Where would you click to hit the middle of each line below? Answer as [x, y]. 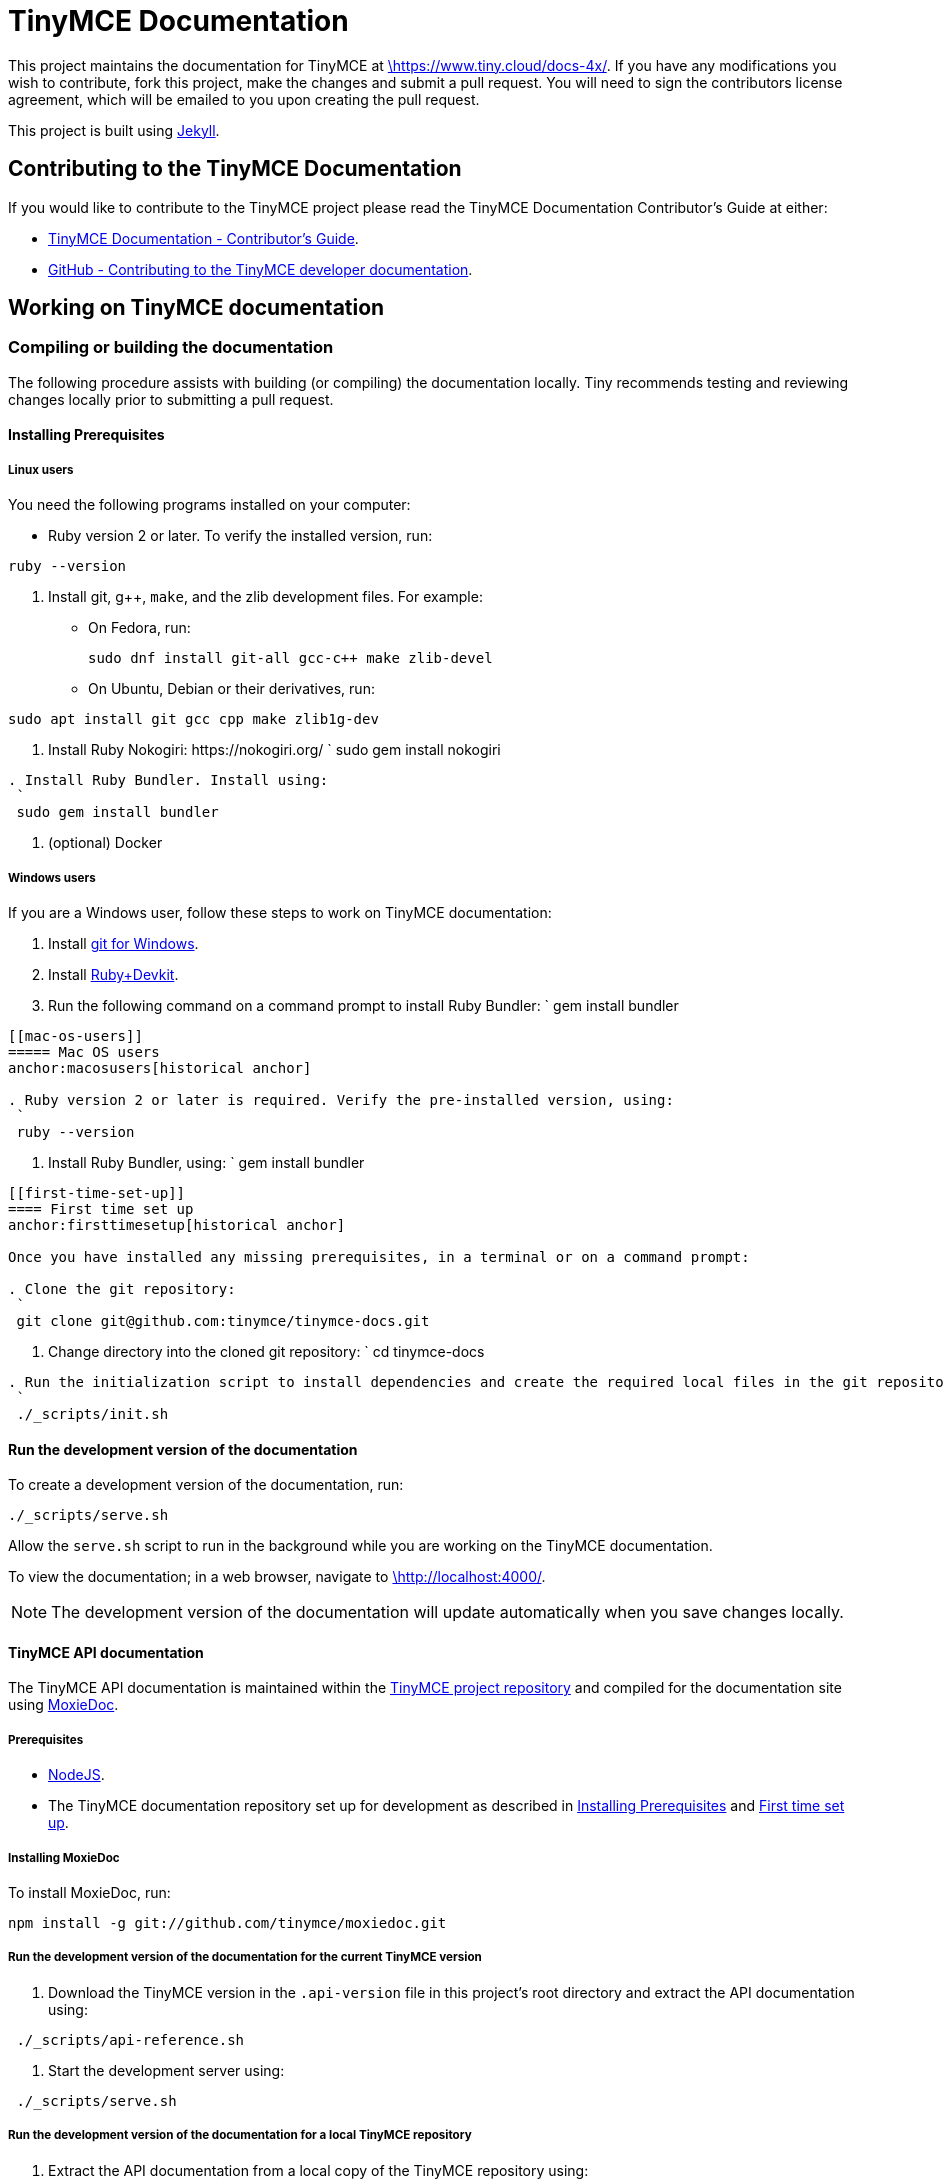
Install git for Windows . [123, 943]
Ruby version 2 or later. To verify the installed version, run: [240, 536]
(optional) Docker [105, 843]
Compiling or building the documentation [171, 347]
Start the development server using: [166, 2070]
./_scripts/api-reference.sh [130, 2039]
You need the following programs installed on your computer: [209, 505]
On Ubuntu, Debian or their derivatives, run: [231, 689]
